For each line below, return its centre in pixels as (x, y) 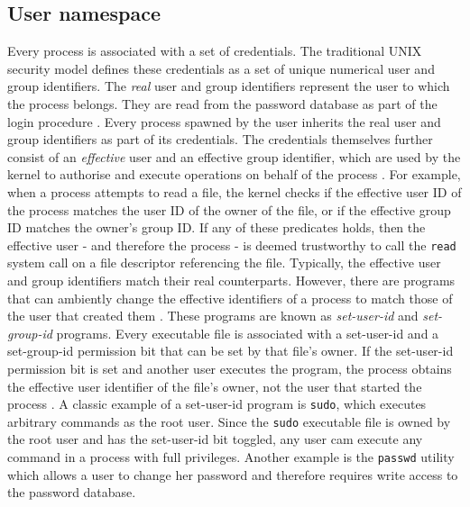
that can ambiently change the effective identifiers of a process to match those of (230, 298)
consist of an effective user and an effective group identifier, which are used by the (234, 156)
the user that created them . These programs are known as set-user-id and (213, 316)
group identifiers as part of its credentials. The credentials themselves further (220, 139)
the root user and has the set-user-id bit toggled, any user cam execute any (215, 439)
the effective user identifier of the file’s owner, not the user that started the (215, 386)
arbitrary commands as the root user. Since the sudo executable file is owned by (229, 421)
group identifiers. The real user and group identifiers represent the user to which (229, 86)
